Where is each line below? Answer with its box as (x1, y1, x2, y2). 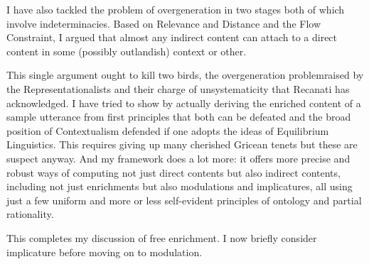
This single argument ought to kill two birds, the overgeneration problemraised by (6, 67, 364, 82)
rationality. (6, 207, 54, 221)
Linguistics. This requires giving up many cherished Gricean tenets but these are (6, 137, 358, 152)
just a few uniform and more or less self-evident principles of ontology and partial (6, 192, 362, 207)
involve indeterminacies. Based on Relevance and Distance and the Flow (6, 16, 321, 31)
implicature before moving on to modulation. (6, 244, 203, 259)
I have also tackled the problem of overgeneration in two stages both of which (6, 2, 345, 16)
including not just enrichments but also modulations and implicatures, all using (6, 179, 353, 194)
